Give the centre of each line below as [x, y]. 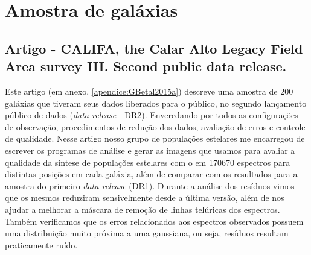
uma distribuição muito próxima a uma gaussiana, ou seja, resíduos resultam [147, 233]
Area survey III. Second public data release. [146, 66]
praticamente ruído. [41, 244]
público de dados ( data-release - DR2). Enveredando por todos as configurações [152, 115]
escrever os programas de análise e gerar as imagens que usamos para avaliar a [150, 150]
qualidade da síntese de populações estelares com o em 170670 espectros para [148, 162]
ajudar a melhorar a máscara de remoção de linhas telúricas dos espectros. [143, 209]
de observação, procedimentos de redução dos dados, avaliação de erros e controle [155, 126]
